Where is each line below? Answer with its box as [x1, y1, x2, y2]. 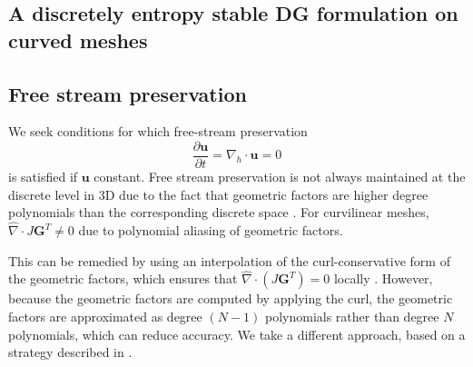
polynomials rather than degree [264, 307, 439, 326]
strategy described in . [8, 342, 133, 362]
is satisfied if [8, 167, 78, 186]
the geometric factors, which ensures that [8, 269, 238, 288]
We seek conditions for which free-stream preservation [8, 122, 308, 141]
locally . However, [333, 269, 433, 288]
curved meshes [8, 25, 148, 54]
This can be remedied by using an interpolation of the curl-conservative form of [8, 251, 450, 270]
